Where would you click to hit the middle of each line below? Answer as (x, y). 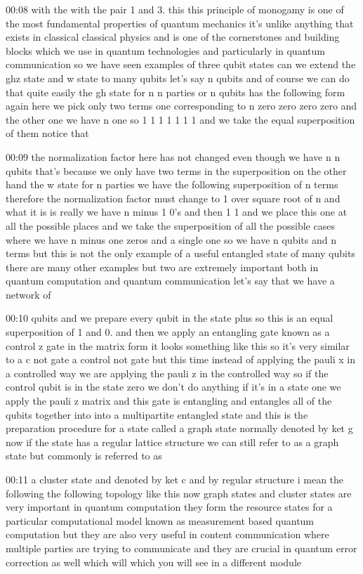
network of (28, 294)
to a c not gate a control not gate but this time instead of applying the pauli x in (180, 359)
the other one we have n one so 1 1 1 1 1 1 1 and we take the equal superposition (180, 119)
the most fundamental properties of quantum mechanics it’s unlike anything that (180, 23)
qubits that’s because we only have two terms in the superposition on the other (176, 170)
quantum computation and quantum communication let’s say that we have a (170, 281)
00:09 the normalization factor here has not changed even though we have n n (173, 156)
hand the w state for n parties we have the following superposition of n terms (172, 184)
